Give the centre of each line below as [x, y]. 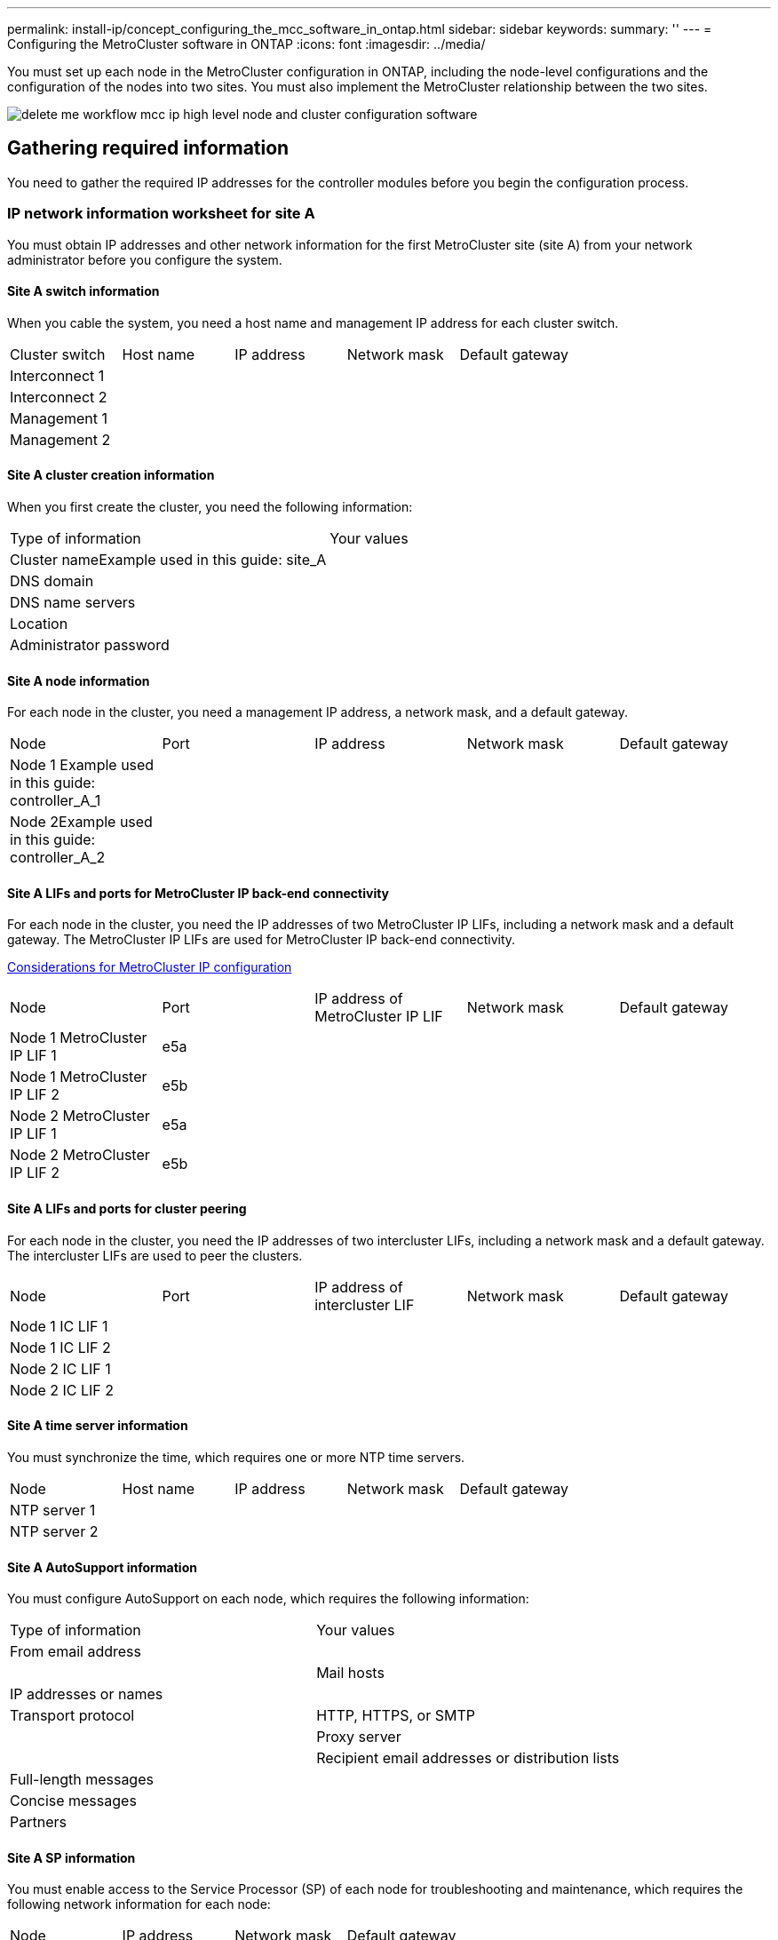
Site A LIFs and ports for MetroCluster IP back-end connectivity [198, 893]
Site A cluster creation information [111, 475]
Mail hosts [350, 1673]
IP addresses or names [87, 1694]
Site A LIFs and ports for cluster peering [127, 1209]
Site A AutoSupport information [102, 1567]
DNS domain [52, 581]
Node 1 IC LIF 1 [59, 1326]
